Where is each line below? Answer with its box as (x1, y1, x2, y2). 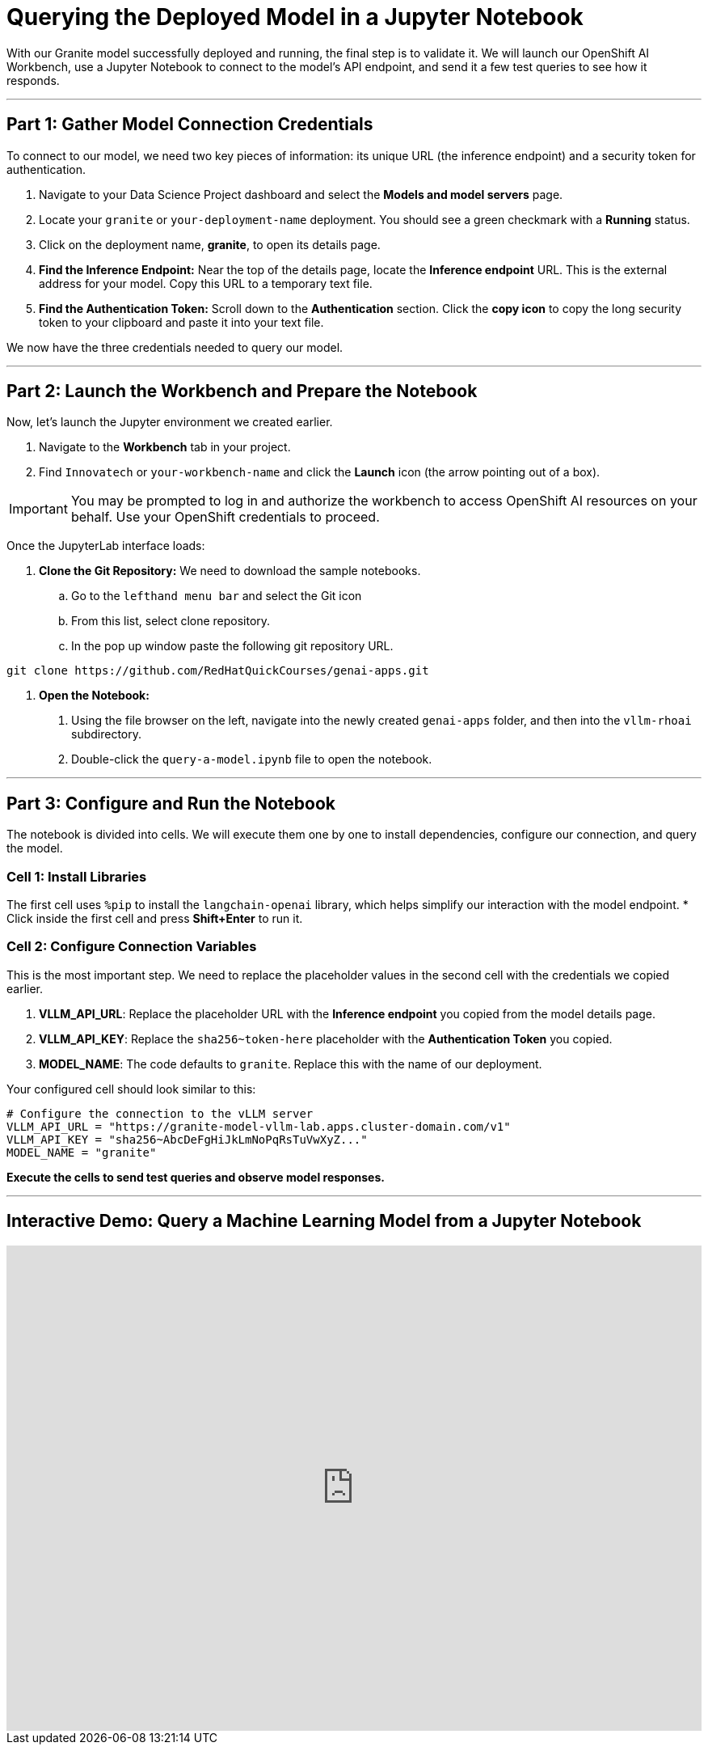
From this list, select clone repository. (71, 614, 271, 628)
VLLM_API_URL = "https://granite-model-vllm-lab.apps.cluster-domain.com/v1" (6, 1119, 511, 1133)
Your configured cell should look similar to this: (6, 1081, 256, 1096)
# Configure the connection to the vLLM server (6, 1106, 314, 1120)
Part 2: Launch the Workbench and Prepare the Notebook (6, 381, 478, 402)
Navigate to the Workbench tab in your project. (39, 440, 291, 455)
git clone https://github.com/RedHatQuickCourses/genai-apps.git (6, 664, 429, 678)
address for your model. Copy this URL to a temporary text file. (39, 276, 373, 290)
